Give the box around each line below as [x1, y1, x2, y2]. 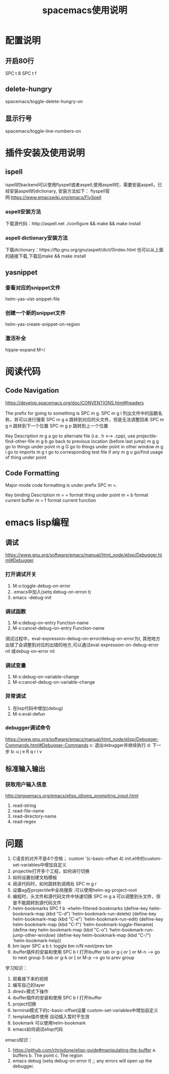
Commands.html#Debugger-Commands [5, 742, 89, 748]
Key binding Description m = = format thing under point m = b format [5, 492, 148, 498]
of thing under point [5, 454, 47, 460]
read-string [12, 802, 36, 808]
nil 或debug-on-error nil [5, 648, 55, 654]
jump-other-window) [12, 932, 56, 938]
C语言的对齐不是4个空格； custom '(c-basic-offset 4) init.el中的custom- [12, 855, 162, 861]
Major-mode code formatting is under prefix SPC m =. [5, 482, 118, 488]
